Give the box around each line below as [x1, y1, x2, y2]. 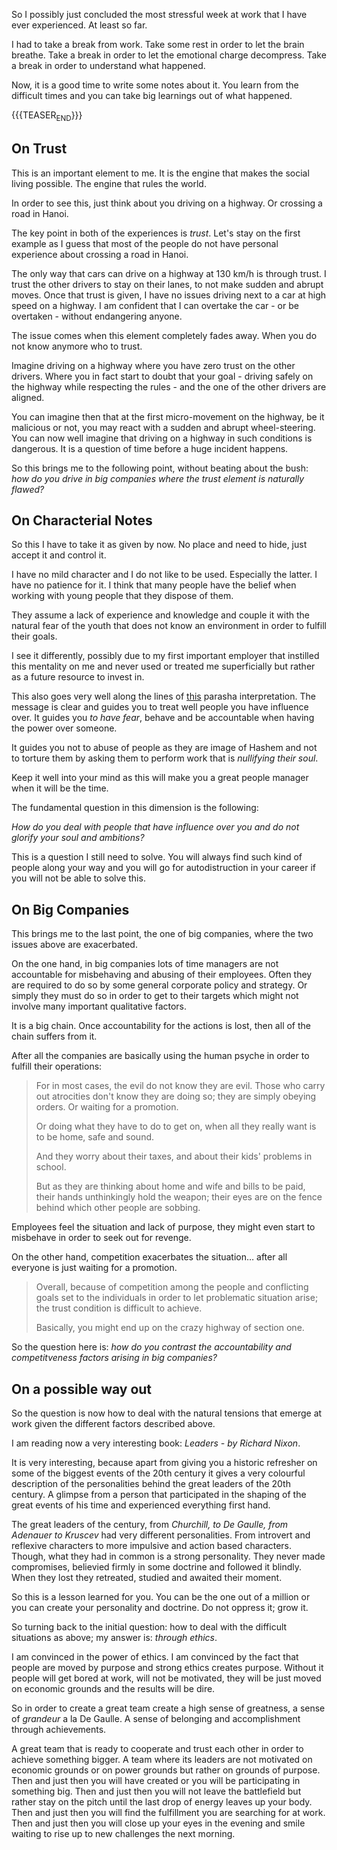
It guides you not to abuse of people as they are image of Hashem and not [11, 742, 318, 754]
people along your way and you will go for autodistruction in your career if [11, 862, 316, 874]
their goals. [11, 630, 58, 643]
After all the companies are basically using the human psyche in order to [11, 1050, 310, 1062]
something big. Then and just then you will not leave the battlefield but [11, 1785, 302, 1798]
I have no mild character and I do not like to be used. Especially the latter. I [11, 569, 318, 581]
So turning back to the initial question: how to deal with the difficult [11, 1621, 288, 1633]
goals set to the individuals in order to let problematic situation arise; [35, 1292, 319, 1304]
